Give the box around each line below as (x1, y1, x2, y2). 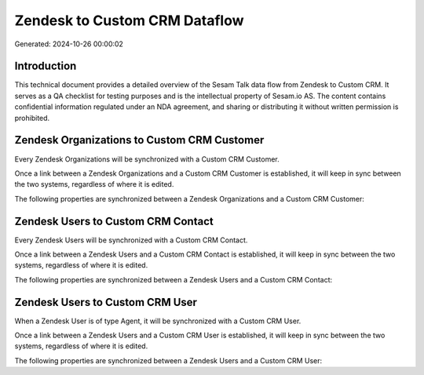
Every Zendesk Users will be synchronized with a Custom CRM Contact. (14, 235, 248, 245)
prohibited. (14, 113, 50, 122)
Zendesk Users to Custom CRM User (14, 295, 198, 309)
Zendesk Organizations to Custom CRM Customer (14, 133, 265, 147)
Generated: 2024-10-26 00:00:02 (14, 39, 123, 49)
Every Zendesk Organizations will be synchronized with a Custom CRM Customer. (14, 154, 280, 164)
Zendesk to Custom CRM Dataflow (14, 12, 244, 29)
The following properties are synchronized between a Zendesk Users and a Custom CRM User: (14, 355, 323, 365)
